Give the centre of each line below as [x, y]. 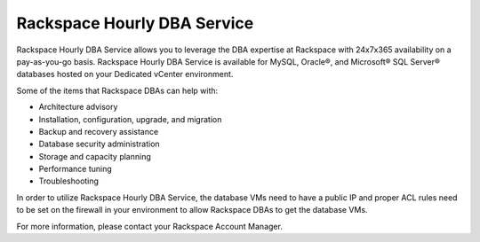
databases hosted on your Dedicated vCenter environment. [125, 74]
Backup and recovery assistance [99, 131]
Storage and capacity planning [95, 156]
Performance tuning [76, 169]
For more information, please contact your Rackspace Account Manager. [150, 226]
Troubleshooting [69, 181]
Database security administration [99, 144]
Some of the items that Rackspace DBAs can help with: [117, 90]
